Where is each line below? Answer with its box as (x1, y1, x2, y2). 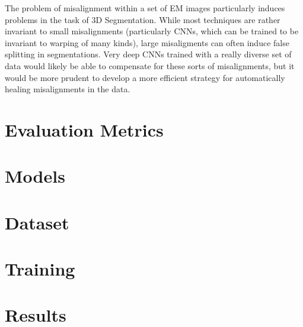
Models (5, 164, 65, 188)
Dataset (5, 210, 69, 234)
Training (5, 257, 75, 281)
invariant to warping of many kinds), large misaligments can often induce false (5, 36, 289, 48)
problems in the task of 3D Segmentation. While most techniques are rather (5, 13, 280, 25)
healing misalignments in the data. (5, 83, 130, 95)
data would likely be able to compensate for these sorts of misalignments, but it (5, 59, 295, 72)
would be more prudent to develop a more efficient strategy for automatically (5, 71, 285, 83)
